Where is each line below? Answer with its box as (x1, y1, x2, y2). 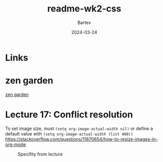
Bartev (77, 19, 91, 25)
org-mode (5, 141, 26, 147)
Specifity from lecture (18, 151, 63, 157)
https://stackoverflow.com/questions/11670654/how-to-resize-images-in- (5, 136, 158, 142)
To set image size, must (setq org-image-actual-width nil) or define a (5, 125, 153, 131)
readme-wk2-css (47, 3, 121, 14)
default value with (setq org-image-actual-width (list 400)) (5, 130, 133, 136)
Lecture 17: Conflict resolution (5, 109, 133, 120)
